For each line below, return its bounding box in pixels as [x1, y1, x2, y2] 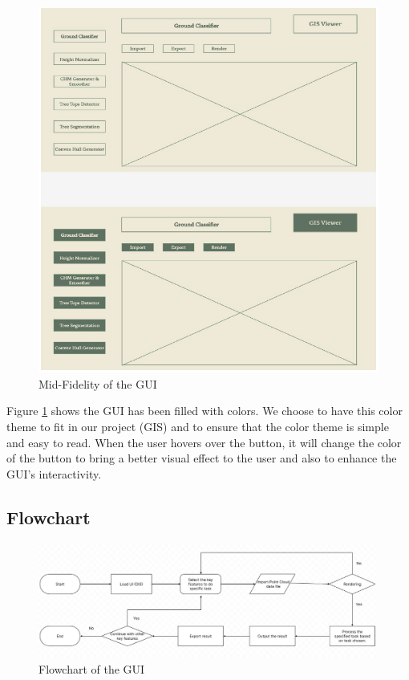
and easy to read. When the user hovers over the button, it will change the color [6, 434, 402, 450]
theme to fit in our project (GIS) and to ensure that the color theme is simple [6, 417, 389, 434]
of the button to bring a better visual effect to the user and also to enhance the [6, 450, 397, 466]
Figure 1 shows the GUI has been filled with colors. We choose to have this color [6, 402, 403, 419]
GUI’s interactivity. [6, 465, 102, 482]
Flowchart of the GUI [38, 660, 145, 677]
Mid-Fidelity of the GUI [38, 375, 157, 392]
